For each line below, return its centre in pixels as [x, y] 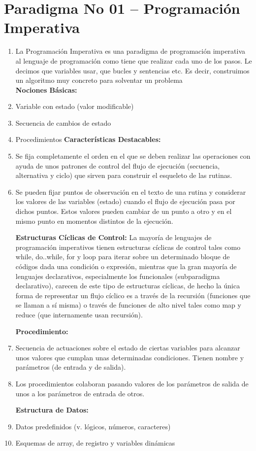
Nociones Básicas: [46, 89]
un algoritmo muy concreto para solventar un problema [99, 80]
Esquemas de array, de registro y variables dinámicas [95, 443]
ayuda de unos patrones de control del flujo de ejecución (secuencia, [118, 165]
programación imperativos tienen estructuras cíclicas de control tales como [128, 247]
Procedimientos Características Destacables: [88, 139]
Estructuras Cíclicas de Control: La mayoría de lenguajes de [113, 237]
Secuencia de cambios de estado [63, 122]
